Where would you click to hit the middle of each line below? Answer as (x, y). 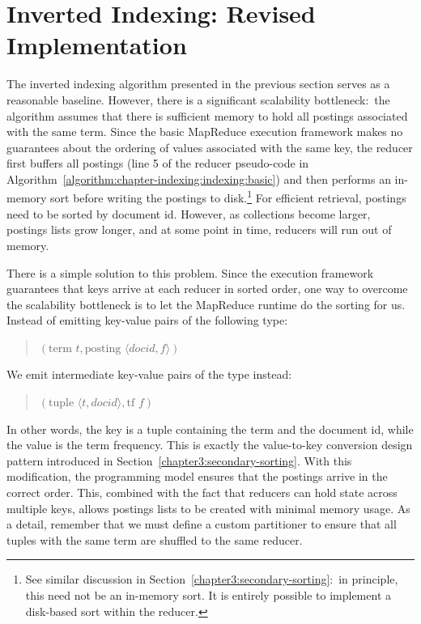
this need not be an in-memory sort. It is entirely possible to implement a (208, 595)
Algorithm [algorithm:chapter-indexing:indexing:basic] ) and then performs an (199, 178)
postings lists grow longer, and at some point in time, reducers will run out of (199, 229)
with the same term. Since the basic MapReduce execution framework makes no (205, 132)
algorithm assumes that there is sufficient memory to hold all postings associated (207, 115)
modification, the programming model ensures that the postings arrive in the (197, 476)
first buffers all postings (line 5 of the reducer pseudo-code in (158, 163)
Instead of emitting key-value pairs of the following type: (147, 320)
